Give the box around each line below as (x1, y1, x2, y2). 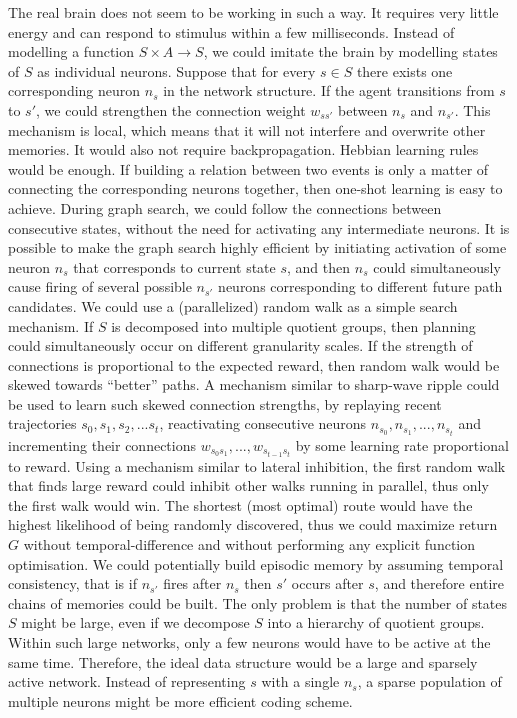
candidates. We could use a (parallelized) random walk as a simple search (8, 295, 458, 316)
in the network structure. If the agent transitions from (163, 80, 495, 101)
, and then (287, 256, 351, 277)
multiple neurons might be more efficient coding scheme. (8, 690, 353, 711)
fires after (163, 573, 222, 594)
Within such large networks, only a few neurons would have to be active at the (8, 632, 491, 652)
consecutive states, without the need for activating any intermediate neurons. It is (8, 217, 510, 238)
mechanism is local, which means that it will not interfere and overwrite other (8, 119, 486, 140)
